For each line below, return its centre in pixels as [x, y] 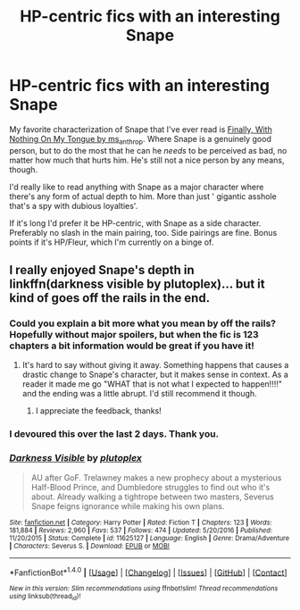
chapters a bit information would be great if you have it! [132, 346]
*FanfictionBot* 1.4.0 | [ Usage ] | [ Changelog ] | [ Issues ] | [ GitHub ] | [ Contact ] [148, 572]
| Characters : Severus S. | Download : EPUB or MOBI [89, 546]
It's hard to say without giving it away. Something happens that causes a [155, 365]
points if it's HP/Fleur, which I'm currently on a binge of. [112, 242]
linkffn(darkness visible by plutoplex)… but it [137, 284]
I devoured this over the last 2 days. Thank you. [114, 434]
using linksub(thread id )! [45, 597]
